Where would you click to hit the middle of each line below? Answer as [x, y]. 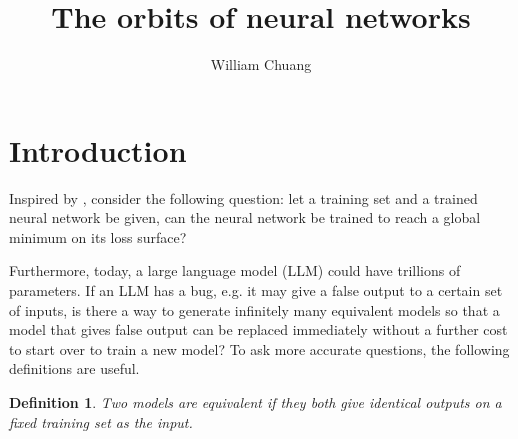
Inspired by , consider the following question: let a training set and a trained [243, 197]
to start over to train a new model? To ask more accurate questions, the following [259, 348]
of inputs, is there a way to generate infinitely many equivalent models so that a [254, 309]
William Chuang [261, 64]
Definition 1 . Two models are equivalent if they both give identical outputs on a [255, 402]
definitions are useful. [74, 368]
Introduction [98, 149]
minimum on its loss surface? [98, 236]
